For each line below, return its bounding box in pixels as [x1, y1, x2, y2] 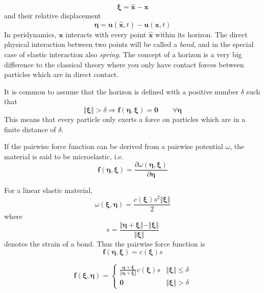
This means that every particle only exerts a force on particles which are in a [4, 113, 246, 124]
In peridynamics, [4, 29, 57, 39]
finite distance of [4, 124, 56, 134]
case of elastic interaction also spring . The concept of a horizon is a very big [4, 49, 242, 59]
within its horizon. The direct [155, 29, 248, 39]
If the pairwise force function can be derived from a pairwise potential [4, 141, 223, 152]
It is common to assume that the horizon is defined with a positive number [4, 86, 238, 96]
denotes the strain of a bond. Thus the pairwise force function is [4, 238, 205, 249]
